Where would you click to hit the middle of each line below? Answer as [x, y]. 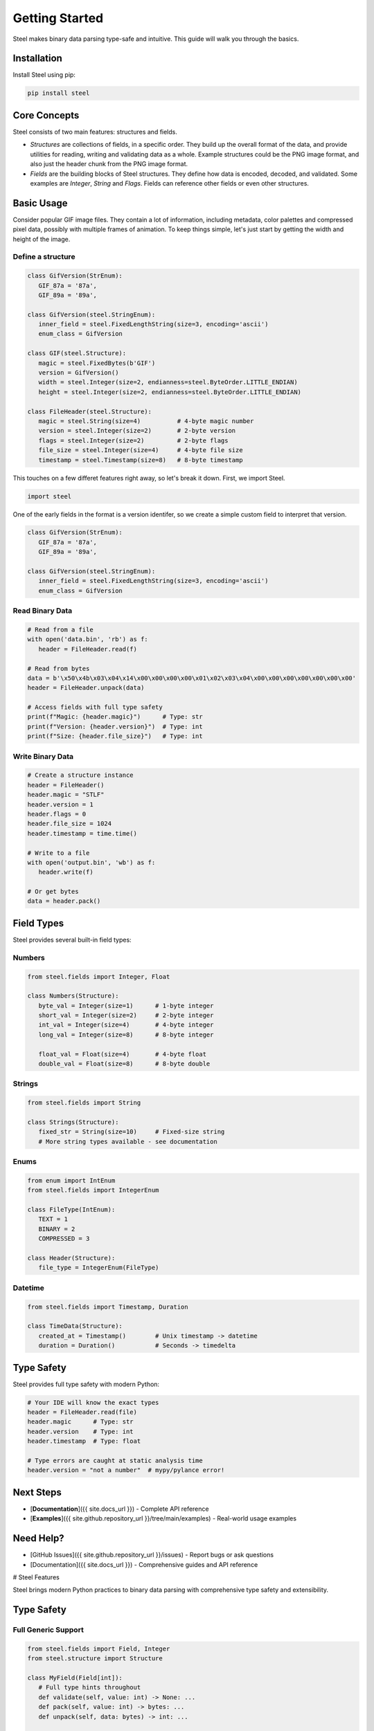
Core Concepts [46, 115]
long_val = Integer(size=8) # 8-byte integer [126, 1034]
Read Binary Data [43, 611]
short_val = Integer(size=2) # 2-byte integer [126, 1015]
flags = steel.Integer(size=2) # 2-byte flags [133, 440]
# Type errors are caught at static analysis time [115, 1460]
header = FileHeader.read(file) [82, 1412]
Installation [37, 59]
